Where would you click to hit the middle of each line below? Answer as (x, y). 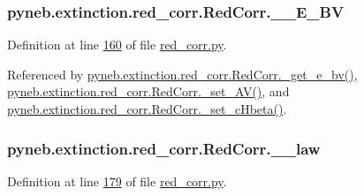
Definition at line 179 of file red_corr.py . (117, 181)
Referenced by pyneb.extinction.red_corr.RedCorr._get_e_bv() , (182, 74)
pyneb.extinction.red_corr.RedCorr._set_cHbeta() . (147, 109)
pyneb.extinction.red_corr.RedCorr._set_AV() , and (148, 91)
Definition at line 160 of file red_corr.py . (117, 45)
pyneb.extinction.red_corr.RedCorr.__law (164, 148)
